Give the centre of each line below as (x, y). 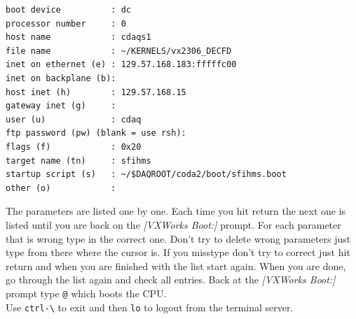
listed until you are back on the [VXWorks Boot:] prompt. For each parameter (173, 224)
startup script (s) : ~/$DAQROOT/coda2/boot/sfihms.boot (146, 175)
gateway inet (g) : (61, 106)
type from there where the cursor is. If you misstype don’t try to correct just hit (178, 252)
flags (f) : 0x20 (74, 147)
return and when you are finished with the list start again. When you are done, (176, 265)
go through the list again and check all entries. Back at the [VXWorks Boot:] (171, 279)
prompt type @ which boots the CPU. (86, 293)
